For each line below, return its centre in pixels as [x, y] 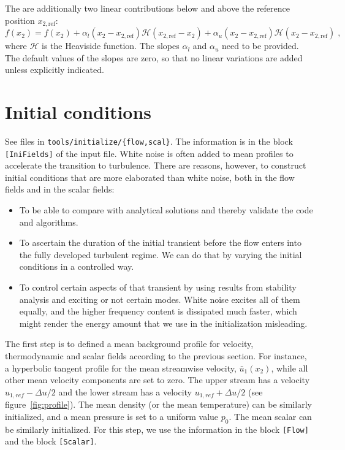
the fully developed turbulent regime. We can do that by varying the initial [161, 254]
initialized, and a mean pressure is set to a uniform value [112, 416]
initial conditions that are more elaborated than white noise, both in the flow [150, 177]
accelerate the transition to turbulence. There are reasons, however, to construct [156, 165]
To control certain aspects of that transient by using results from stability [158, 287]
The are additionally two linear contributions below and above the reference [148, 8]
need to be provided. [260, 46]
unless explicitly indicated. [55, 70]
